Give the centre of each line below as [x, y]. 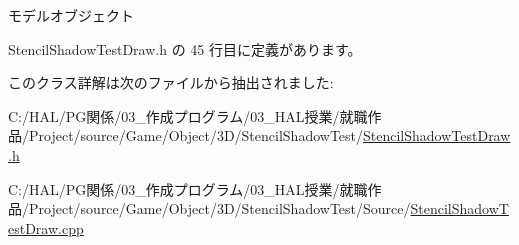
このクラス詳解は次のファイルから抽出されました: [171, 82]
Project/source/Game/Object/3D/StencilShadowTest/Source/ [219, 208]
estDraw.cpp [46, 227]
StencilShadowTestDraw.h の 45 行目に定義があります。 [185, 48]
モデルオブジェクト [71, 15]
